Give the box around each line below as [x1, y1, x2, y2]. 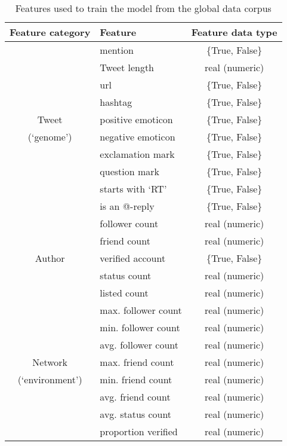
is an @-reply [100, 199, 155, 213]
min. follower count [100, 320, 180, 334]
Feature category [10, 25, 91, 39]
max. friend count [100, 355, 174, 369]
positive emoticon [100, 112, 173, 126]
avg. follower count [100, 338, 178, 352]
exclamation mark [100, 147, 175, 161]
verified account [100, 251, 166, 265]
